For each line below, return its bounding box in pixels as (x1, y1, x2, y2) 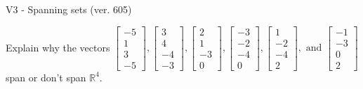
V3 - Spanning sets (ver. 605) (6, 2, 132, 16)
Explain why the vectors (6, 40, 110, 54)
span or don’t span (6, 70, 86, 84)
